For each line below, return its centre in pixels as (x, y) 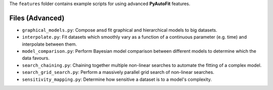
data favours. (36, 58)
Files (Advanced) (37, 18)
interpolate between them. (50, 44)
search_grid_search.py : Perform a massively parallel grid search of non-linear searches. (118, 72)
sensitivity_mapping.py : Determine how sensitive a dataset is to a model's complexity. (117, 79)
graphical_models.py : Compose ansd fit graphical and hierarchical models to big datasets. (120, 30)
